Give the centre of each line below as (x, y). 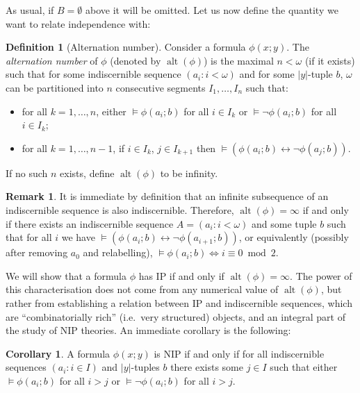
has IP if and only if (181, 275)
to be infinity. (189, 173)
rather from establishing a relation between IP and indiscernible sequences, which (179, 302)
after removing (37, 252)
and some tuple (284, 223)
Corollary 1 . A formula (58, 353)
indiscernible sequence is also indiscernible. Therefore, (120, 209)
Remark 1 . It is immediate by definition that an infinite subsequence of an (167, 196)
